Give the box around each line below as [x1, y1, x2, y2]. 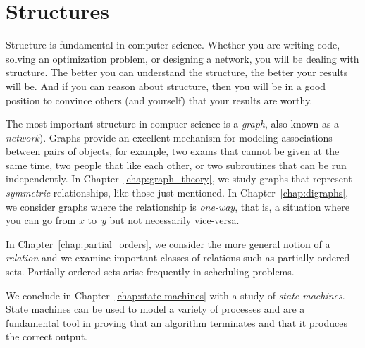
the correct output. [6, 329, 87, 344]
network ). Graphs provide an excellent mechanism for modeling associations [6, 130, 333, 144]
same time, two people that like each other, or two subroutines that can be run [6, 157, 347, 172]
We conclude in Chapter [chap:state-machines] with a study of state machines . [6, 287, 345, 302]
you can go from [6, 213, 76, 228]
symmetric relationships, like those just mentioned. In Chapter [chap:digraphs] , [6, 185, 349, 200]
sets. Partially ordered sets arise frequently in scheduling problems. [6, 264, 295, 279]
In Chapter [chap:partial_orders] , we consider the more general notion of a [6, 236, 330, 251]
